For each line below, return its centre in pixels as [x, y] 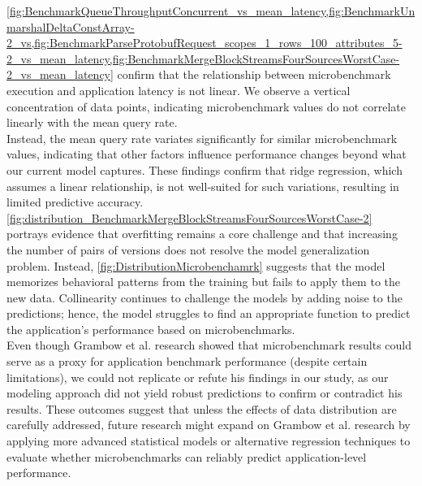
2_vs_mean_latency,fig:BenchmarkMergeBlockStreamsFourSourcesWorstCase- [203, 58]
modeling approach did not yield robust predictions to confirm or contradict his [205, 393]
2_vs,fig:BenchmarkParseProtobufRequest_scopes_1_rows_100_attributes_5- [205, 43]
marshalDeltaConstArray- [71, 26]
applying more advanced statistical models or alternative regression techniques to [209, 441]
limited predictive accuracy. [75, 202]
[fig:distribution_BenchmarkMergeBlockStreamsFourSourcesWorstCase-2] [189, 217]
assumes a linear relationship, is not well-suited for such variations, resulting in [203, 186]
